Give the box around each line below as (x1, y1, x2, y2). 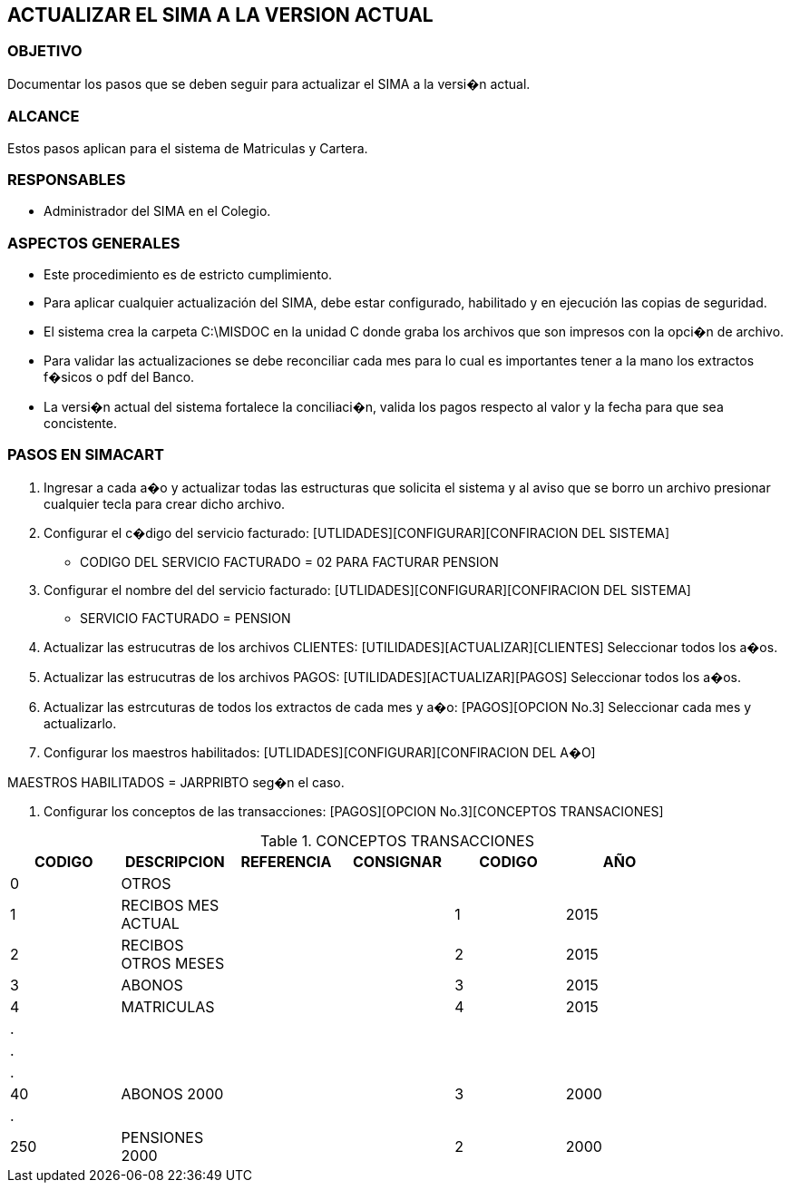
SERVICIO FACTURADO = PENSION (80, 610, 291, 626)
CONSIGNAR (352, 852, 442, 871)
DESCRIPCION (124, 852, 225, 871)
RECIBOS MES (121, 895, 219, 914)
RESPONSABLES (7, 170, 126, 189)
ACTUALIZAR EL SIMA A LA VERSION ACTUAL (7, 4, 434, 26)
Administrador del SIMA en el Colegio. (44, 203, 271, 219)
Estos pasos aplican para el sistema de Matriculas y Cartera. (7, 140, 368, 156)
